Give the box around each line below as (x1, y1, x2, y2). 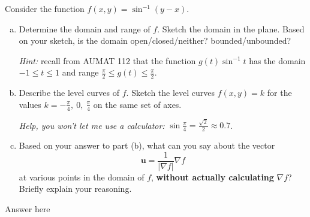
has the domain (249, 54, 306, 67)
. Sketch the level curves (126, 86, 215, 99)
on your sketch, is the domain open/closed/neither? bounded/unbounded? (19, 34, 291, 47)
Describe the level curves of (19, 86, 120, 99)
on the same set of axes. (93, 98, 182, 110)
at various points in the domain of (19, 170, 145, 183)
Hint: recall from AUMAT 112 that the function (19, 54, 196, 67)
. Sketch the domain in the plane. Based (157, 22, 305, 35)
